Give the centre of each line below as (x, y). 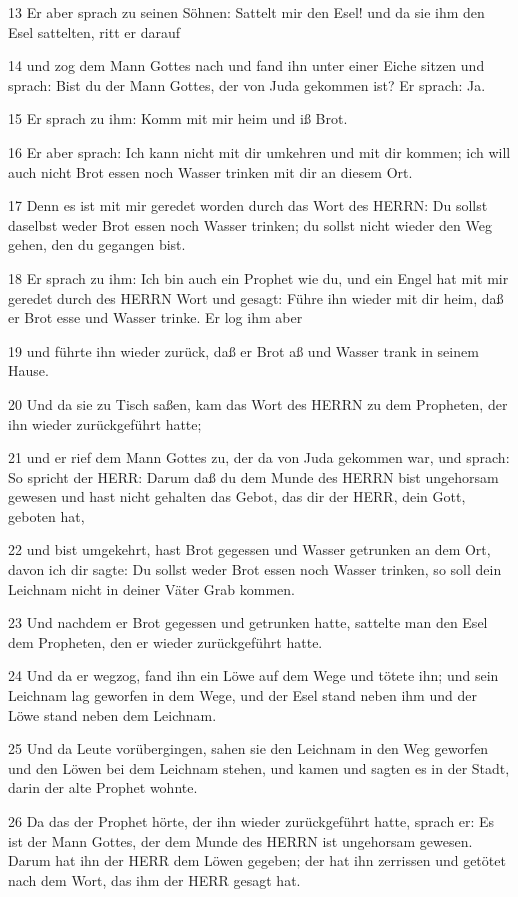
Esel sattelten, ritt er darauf (94, 31)
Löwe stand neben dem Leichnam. (112, 714)
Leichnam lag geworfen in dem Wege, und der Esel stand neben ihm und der (242, 695)
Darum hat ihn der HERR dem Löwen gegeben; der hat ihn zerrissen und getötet (257, 860)
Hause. (28, 370)
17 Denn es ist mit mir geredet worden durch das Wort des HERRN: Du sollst (248, 205)
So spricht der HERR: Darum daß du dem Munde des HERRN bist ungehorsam (253, 476)
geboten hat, (46, 515)
